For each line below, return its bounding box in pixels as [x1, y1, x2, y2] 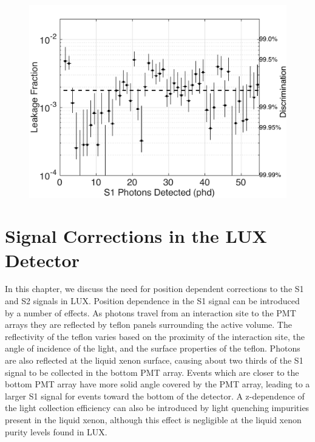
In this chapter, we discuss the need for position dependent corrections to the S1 [5, 282, 304, 295]
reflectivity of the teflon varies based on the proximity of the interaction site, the [5, 330, 305, 342]
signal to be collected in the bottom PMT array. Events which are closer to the [5, 365, 299, 378]
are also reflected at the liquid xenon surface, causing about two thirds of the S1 [5, 354, 303, 367]
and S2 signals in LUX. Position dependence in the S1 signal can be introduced [5, 294, 300, 307]
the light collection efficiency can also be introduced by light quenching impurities [5, 401, 310, 414]
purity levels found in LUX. [5, 425, 107, 438]
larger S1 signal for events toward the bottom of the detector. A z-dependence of [5, 389, 305, 402]
